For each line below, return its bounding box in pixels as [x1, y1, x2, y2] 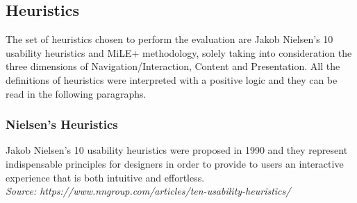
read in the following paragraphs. [6, 86, 147, 100]
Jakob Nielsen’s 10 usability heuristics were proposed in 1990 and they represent [6, 143, 348, 157]
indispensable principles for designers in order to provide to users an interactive [6, 156, 344, 170]
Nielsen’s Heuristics [6, 116, 118, 133]
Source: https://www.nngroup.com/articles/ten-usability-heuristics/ [6, 184, 291, 198]
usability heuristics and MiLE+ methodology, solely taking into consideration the [6, 45, 352, 60]
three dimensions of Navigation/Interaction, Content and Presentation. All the [6, 59, 340, 73]
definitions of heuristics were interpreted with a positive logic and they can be [6, 72, 338, 87]
